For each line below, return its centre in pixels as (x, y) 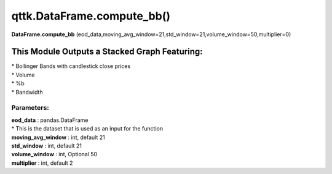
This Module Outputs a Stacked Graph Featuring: (107, 52)
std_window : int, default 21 (47, 146)
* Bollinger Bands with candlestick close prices (71, 66)
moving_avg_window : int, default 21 (58, 137)
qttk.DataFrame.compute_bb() (91, 16)
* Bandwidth (27, 92)
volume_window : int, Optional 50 (54, 154)
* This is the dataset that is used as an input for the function (87, 129)
